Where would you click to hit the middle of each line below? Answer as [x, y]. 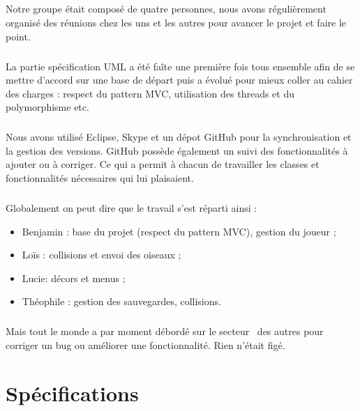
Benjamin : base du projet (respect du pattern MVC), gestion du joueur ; [179, 231]
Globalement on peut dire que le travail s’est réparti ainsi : [132, 208]
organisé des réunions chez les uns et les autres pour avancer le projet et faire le [176, 22]
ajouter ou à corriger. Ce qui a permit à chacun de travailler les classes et [163, 164]
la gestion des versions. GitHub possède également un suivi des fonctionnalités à [177, 150]
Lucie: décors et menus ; [74, 278]
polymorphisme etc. [47, 107]
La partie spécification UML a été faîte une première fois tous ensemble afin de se [180, 66]
